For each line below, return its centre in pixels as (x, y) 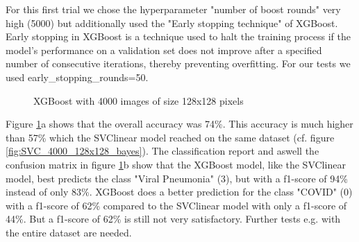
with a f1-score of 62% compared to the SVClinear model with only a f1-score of (176, 205)
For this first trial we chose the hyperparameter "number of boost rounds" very (173, 9)
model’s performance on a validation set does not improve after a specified (164, 50)
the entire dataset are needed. (69, 232)
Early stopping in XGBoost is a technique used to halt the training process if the (178, 36)
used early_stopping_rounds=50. (77, 77)
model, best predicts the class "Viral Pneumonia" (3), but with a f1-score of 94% (177, 178)
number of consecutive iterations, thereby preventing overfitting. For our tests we (178, 63)
